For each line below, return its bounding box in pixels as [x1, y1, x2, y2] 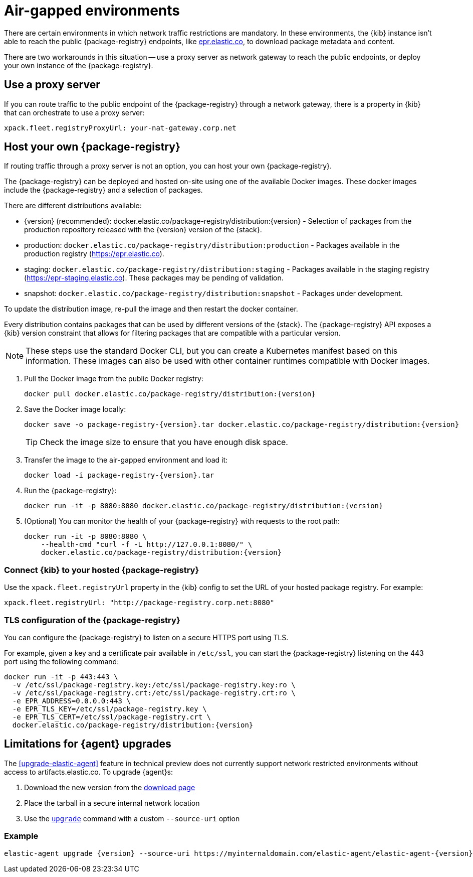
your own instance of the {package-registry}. [4, 61, 153, 70]
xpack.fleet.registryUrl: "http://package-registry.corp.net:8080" [4, 599, 275, 607]
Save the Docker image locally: [24, 405, 126, 414]
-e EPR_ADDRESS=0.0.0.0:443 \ [12, 696, 131, 705]
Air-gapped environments [4, 2, 180, 19]
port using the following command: [4, 657, 119, 666]
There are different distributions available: [4, 201, 142, 210]
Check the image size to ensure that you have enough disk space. [40, 437, 288, 448]
